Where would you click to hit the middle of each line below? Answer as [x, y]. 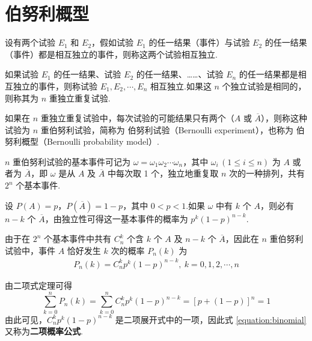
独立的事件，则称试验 [55, 86]
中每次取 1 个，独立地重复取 [163, 173]
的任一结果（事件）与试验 [199, 42]
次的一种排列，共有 [267, 173]
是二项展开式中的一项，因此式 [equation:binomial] [211, 319]
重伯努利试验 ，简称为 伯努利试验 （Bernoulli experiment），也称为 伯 [173, 129]
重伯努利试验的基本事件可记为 [72, 161]
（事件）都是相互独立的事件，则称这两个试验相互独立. [111, 54]
